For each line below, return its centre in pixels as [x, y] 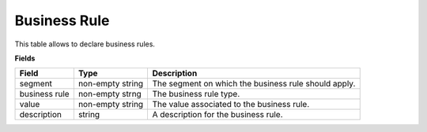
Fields [25, 58]
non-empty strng [110, 94]
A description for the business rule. [218, 115]
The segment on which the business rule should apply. [254, 84]
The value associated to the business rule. [231, 104]
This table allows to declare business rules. [85, 44]
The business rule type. [196, 94]
